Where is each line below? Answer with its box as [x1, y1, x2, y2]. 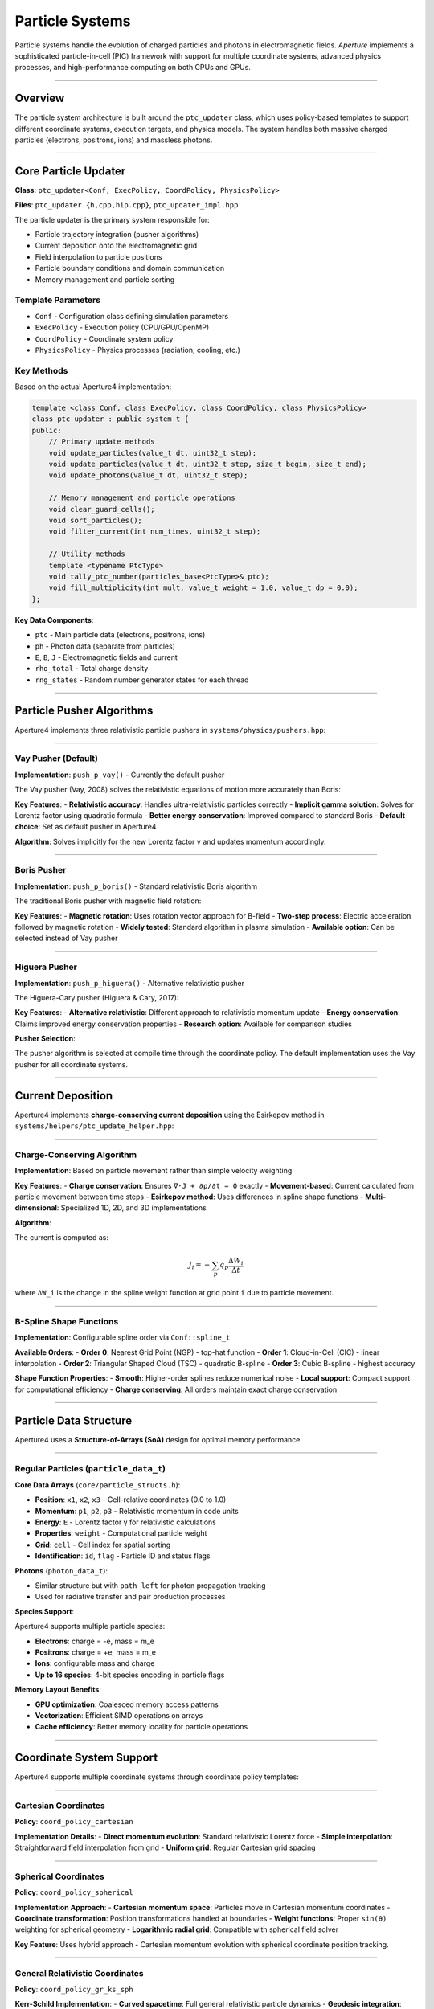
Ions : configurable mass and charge [35, 1659, 155, 1668]
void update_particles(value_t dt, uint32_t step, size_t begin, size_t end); [48, 460, 367, 469]
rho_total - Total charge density [35, 664, 149, 673]
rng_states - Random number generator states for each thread [35, 675, 249, 685]
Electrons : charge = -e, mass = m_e [35, 1636, 154, 1646]
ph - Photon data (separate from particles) [35, 641, 176, 651]
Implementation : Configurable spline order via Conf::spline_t [14, 1332, 231, 1342]
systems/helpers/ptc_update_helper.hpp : [14, 1121, 174, 1131]
